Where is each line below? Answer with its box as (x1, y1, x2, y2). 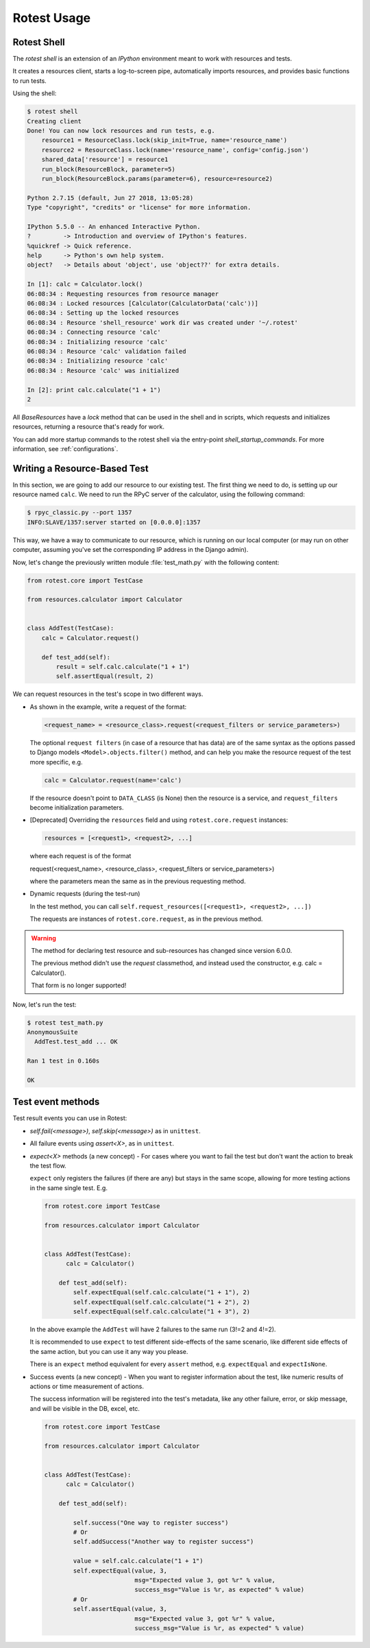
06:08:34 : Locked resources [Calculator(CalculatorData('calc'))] (27, 300, 259, 308)
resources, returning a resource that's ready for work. (12, 422, 164, 431)
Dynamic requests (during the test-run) (29, 890, 140, 898)
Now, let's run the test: (12, 1000, 77, 1008)
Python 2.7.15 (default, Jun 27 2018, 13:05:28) (27, 194, 194, 202)
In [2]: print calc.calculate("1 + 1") (27, 386, 161, 393)
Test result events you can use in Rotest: (12, 1114, 127, 1122)
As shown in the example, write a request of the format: (29, 703, 187, 711)
